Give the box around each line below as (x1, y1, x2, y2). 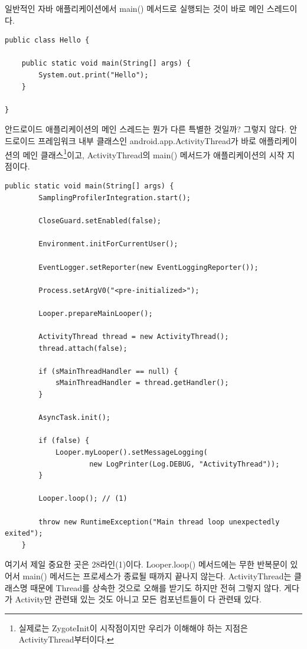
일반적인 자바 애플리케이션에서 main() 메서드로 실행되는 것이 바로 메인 (5, 2, 264, 14)
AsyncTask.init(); (38, 413, 110, 422)
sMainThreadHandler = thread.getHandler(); (55, 379, 229, 387)
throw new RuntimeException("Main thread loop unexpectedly (38, 517, 280, 526)
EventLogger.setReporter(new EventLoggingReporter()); (38, 263, 259, 272)
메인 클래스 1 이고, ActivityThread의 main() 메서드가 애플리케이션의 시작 (22, 146, 285, 161)
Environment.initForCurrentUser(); (38, 240, 178, 249)
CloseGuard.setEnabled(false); (38, 217, 161, 226)
